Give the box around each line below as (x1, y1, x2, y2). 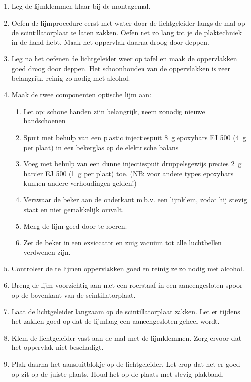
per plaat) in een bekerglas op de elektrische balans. (23, 142, 180, 152)
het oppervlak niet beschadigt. (11, 342, 104, 352)
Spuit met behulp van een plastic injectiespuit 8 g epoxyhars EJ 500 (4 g (23, 132, 246, 142)
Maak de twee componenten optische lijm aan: (11, 89, 151, 100)
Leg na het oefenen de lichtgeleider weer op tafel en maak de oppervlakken (11, 53, 237, 64)
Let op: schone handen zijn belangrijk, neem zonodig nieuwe (23, 106, 205, 116)
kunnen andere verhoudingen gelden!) (23, 178, 137, 188)
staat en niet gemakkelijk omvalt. (23, 204, 124, 214)
